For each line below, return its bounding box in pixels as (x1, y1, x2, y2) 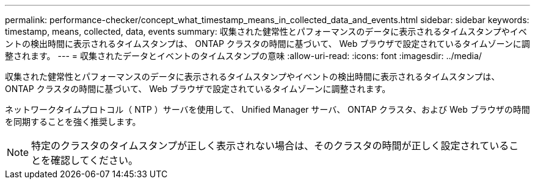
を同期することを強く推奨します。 (5, 116, 141, 127)
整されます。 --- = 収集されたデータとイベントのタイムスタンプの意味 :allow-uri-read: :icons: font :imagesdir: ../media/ (5, 51, 482, 61)
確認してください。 (51, 154, 139, 166)
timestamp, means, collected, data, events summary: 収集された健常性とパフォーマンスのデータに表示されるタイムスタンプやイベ (5, 26, 527, 37)
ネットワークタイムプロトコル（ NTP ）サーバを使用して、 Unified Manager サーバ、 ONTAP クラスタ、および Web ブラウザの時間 (5, 104, 530, 115)
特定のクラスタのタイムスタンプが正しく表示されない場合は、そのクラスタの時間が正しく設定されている (31, 140, 509, 152)
